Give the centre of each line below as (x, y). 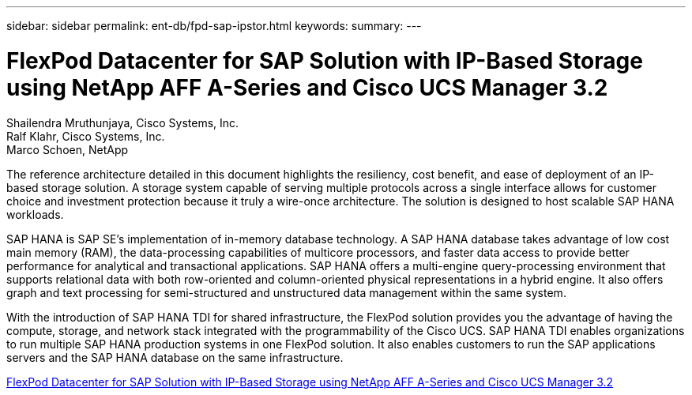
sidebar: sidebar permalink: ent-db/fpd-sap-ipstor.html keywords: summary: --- (214, 26)
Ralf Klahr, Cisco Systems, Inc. (86, 136)
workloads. (35, 214)
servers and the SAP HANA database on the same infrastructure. (175, 357)
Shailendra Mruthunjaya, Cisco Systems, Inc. (123, 122)
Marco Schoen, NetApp (68, 149)
